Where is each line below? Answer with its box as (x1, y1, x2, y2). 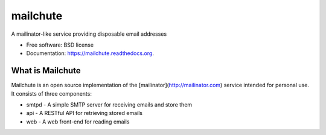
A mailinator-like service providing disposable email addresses (11, 30, 167, 38)
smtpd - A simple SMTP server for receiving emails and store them (26, 101, 193, 108)
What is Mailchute (11, 65, 81, 76)
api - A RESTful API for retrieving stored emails (26, 110, 143, 117)
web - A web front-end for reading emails (26, 118, 130, 125)
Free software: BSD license (26, 41, 94, 48)
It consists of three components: (11, 90, 92, 97)
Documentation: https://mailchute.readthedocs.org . (26, 50, 154, 57)
